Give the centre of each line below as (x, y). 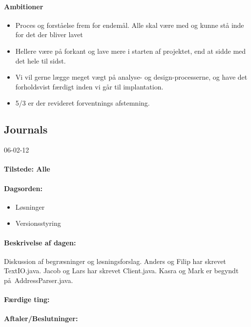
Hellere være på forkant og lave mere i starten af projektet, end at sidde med (131, 51)
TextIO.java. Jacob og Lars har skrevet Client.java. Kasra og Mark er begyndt (121, 271)
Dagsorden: (23, 188)
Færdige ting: (27, 299)
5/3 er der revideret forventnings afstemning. (83, 103)
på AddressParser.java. (39, 280)
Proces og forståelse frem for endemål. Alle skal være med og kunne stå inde (130, 25)
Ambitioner (24, 6)
